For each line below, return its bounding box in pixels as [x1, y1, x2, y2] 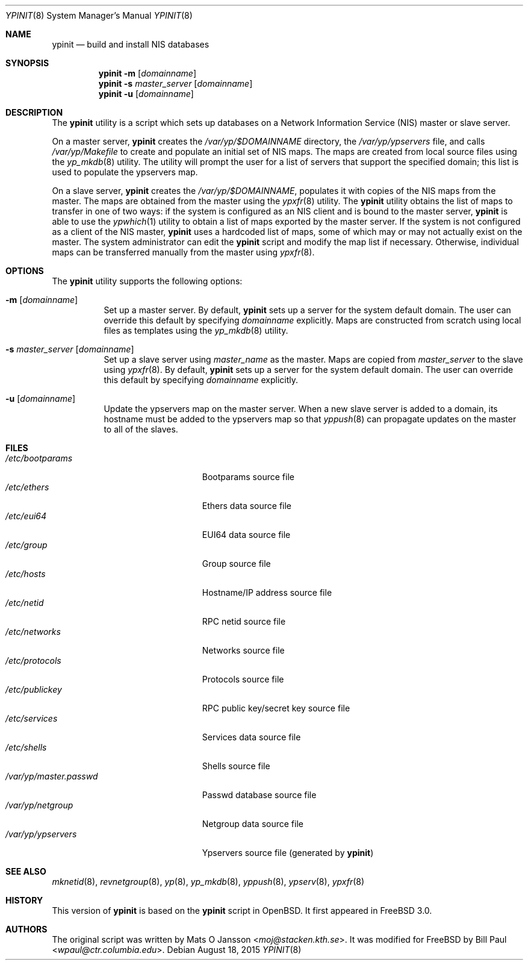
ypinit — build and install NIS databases [52, 39, 210, 49]
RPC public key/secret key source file [202, 703, 350, 713]
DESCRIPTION [5, 107, 63, 117]
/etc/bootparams [5, 453, 73, 463]
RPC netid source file [202, 616, 286, 626]
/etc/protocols [5, 655, 61, 666]
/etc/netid [5, 598, 44, 608]
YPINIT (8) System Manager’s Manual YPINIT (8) [5, 10, 193, 20]
